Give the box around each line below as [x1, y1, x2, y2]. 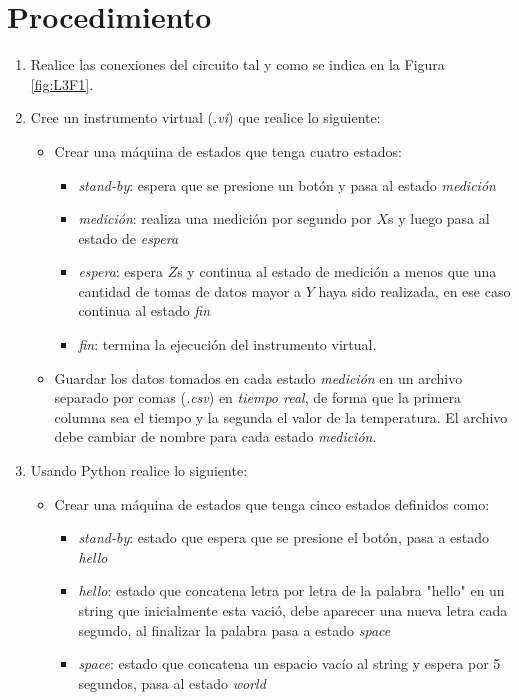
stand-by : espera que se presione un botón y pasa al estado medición [78, 174, 496, 195]
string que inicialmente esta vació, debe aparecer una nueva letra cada [78, 600, 508, 620]
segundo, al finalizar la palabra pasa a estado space [78, 619, 391, 640]
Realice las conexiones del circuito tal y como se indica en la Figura [30, 54, 445, 75]
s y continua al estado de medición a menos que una [177, 261, 497, 282]
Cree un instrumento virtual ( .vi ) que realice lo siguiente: [30, 107, 381, 128]
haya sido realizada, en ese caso [318, 280, 511, 301]
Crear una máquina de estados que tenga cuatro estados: [54, 140, 402, 161]
